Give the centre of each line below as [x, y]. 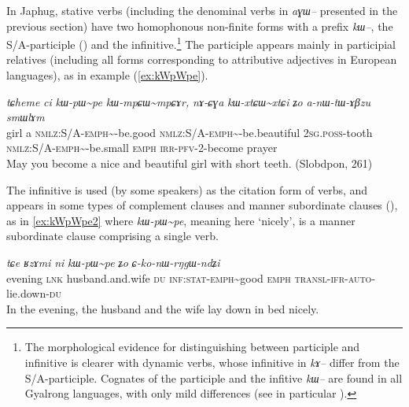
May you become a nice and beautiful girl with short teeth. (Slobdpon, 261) [190, 163]
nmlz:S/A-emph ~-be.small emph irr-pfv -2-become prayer [142, 148]
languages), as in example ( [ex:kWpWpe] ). [107, 75]
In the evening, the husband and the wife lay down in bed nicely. [163, 308]
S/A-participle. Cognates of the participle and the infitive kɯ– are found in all [214, 377]
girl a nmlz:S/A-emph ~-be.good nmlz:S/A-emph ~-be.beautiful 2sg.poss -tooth [190, 132]
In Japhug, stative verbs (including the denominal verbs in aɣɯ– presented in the [202, 10]
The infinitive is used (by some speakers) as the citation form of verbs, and [187, 189]
